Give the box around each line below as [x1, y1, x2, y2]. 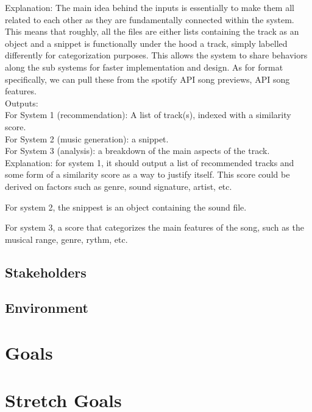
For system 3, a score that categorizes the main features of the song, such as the [5, 221, 304, 234]
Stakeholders [5, 262, 87, 281]
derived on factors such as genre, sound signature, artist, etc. [5, 180, 232, 192]
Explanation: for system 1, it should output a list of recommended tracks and [5, 156, 294, 169]
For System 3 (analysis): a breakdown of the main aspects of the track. [5, 144, 270, 157]
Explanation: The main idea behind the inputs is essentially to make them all [5, 1, 294, 13]
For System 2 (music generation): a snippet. [5, 132, 169, 145]
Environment [5, 298, 88, 317]
